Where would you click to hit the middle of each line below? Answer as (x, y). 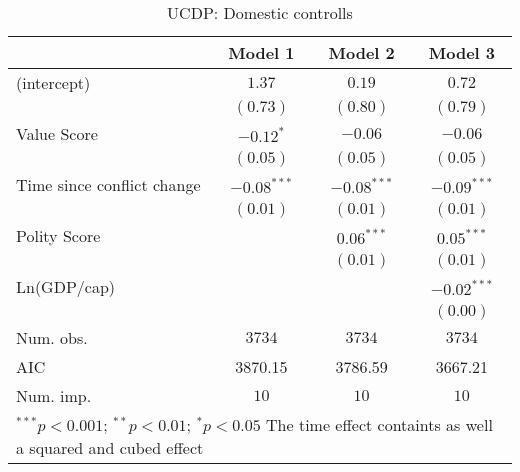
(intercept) (53, 82)
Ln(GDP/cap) (66, 286)
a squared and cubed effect (110, 447)
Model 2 (361, 52)
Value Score (57, 133)
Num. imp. (54, 395)
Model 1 (261, 52)
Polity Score (58, 235)
